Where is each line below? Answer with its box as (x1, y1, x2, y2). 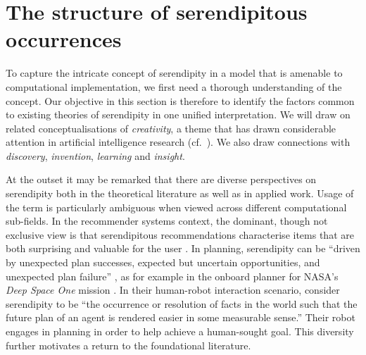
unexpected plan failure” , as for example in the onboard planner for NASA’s (6, 268, 339, 283)
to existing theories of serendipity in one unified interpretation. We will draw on (6, 107, 351, 122)
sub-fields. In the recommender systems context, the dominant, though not (6, 213, 328, 228)
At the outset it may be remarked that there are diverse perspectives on (6, 172, 317, 187)
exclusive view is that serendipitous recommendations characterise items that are (6, 227, 354, 242)
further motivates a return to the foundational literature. (6, 337, 251, 352)
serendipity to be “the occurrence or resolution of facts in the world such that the (6, 296, 358, 311)
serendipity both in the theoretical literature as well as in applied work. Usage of (6, 186, 354, 201)
